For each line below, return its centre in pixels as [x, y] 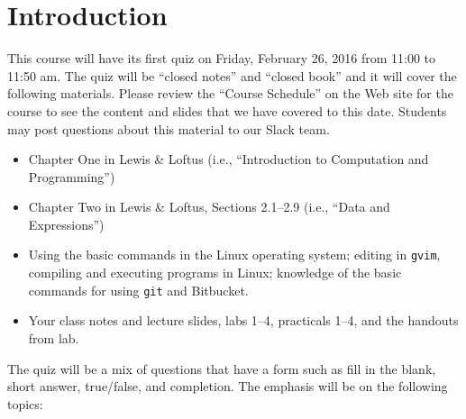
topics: [25, 403]
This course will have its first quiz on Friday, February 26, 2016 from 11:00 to [222, 58]
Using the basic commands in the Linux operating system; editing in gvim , [234, 255]
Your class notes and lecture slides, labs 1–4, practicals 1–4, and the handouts [243, 320]
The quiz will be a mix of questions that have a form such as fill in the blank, [222, 368]
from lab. [54, 337]
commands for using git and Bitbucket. [138, 290]
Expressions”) [66, 224]
